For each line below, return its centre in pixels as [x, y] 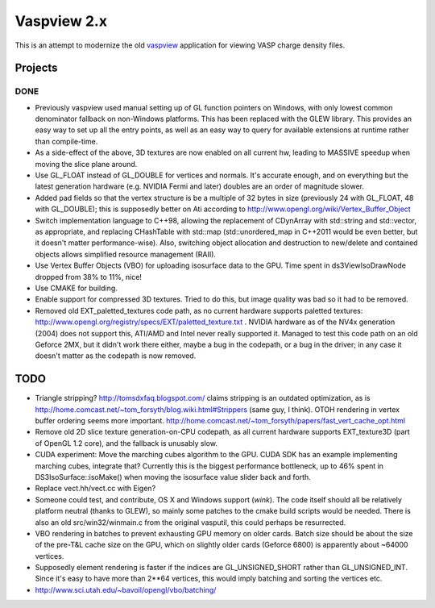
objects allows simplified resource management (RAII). [126, 254]
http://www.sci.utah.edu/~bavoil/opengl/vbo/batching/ [126, 589]
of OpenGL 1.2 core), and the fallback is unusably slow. [126, 443]
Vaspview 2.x [61, 21]
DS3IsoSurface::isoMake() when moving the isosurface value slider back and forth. [173, 477]
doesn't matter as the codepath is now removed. [116, 356]
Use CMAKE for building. [77, 288]
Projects [36, 68]
